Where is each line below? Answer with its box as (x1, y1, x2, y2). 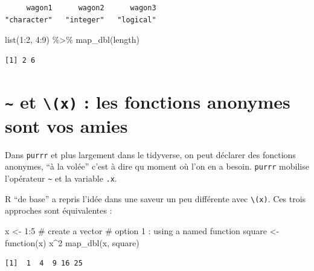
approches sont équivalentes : (5, 204, 112, 217)
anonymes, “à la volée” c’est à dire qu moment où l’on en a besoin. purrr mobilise (5, 160, 309, 173)
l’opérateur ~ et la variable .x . (5, 172, 117, 185)
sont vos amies (5, 113, 128, 138)
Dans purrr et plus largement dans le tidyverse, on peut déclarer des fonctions (5, 148, 296, 161)
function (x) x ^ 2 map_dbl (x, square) (5, 236, 139, 249)
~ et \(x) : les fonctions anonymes (5, 89, 290, 113)
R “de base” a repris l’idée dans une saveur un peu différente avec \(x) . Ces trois (5, 192, 306, 205)
